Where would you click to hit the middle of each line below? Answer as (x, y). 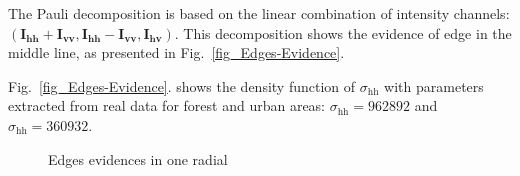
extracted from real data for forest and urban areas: (167, 105)
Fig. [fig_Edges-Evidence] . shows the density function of (182, 85)
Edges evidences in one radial (138, 158)
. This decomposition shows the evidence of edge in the (343, 32)
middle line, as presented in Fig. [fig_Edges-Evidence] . (176, 52)
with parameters (434, 85)
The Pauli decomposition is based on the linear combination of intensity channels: (259, 13)
